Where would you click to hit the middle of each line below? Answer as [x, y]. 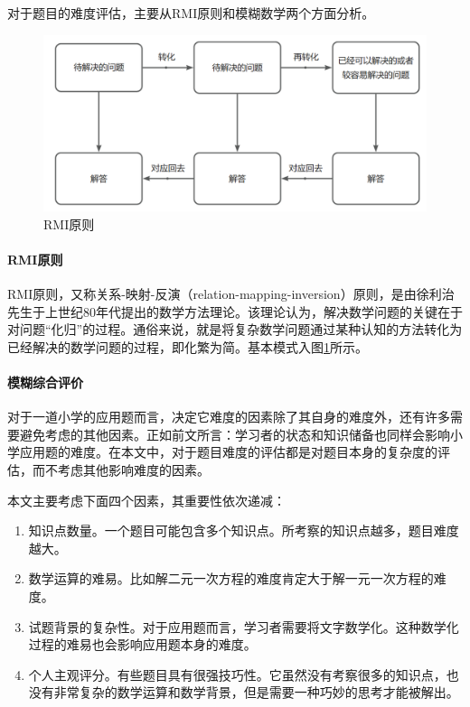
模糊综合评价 [45, 381]
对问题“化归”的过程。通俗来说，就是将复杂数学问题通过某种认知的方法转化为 [235, 329]
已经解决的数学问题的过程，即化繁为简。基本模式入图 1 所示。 [188, 346]
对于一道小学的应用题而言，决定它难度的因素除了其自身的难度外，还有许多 [229, 417]
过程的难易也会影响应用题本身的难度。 [142, 644]
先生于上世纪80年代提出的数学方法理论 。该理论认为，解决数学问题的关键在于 [235, 311]
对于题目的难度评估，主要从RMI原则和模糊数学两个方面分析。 [191, 13]
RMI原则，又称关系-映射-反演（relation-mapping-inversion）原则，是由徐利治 [231, 294]
